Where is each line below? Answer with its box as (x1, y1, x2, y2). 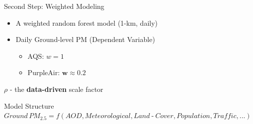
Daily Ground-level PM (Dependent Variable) (15, 34, 155, 44)
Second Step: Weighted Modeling (4, 1, 104, 11)
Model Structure (4, 100, 54, 111)
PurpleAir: (27, 67, 60, 78)
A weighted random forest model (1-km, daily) (15, 17, 158, 28)
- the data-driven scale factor (9, 83, 103, 94)
